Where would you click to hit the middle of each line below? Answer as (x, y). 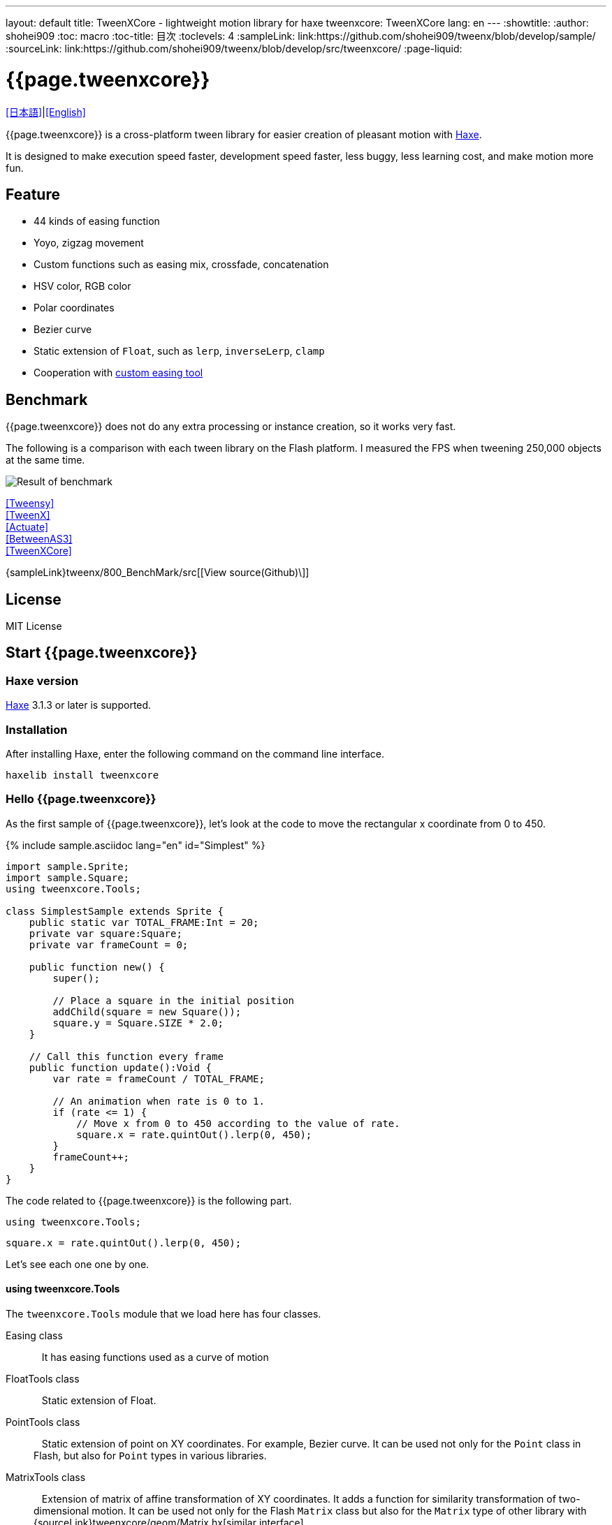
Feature (33, 194)
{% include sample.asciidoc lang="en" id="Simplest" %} (136, 845)
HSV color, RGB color (82, 286)
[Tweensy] (30, 503)
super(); (76, 978)
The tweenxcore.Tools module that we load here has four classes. (163, 1313)
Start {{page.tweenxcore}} (102, 653)
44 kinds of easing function (97, 221)
